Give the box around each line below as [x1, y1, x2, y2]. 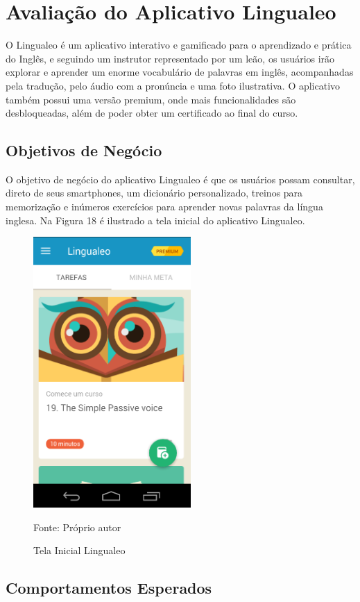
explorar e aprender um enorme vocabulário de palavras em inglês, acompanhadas [6, 65, 354, 79]
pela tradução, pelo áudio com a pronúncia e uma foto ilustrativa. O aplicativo [6, 78, 341, 92]
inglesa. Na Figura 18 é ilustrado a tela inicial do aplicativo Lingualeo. [6, 212, 305, 227]
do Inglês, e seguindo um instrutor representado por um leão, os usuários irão [6, 51, 335, 65]
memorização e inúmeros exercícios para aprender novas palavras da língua [6, 199, 323, 214]
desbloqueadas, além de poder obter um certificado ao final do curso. [6, 106, 298, 120]
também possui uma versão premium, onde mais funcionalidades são [6, 92, 296, 106]
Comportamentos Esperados [6, 577, 212, 599]
